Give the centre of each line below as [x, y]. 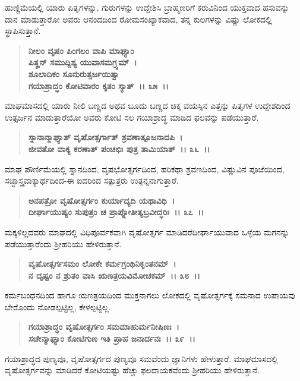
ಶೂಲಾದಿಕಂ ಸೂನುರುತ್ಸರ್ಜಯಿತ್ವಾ [74, 73]
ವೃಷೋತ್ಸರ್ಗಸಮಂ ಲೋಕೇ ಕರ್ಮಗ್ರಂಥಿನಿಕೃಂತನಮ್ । [102, 264]
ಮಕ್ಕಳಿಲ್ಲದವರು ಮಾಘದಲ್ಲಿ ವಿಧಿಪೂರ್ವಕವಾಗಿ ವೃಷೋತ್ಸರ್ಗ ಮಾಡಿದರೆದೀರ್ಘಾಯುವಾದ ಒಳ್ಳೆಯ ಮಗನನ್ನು [147, 232]
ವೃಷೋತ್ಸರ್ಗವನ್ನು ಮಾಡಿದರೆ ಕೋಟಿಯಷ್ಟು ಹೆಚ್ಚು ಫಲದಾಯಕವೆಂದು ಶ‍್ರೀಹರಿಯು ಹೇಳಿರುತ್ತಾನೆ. [132, 370]
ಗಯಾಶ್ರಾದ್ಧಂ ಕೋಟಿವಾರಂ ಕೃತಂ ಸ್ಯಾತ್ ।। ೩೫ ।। [98, 85]
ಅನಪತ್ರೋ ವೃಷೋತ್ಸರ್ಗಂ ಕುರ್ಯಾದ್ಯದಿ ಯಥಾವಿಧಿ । [102, 200]
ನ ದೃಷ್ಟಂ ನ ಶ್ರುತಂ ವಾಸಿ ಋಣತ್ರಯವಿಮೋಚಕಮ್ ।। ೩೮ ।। [114, 275]
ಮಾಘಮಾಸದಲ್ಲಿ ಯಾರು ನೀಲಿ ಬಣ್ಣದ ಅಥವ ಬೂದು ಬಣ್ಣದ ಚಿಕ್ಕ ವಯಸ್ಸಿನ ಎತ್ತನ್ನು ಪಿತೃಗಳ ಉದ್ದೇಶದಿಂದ [148, 106]
